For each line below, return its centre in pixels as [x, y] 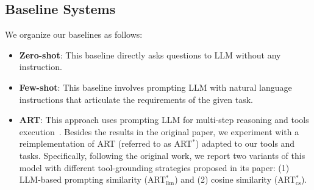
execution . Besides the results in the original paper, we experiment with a [159, 131]
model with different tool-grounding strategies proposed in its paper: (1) [154, 167]
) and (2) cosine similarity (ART [235, 179]
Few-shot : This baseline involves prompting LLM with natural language [155, 87]
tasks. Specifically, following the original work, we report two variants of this [162, 155]
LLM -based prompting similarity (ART [92, 179]
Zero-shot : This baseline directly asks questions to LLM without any [150, 55]
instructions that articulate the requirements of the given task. [136, 99]
